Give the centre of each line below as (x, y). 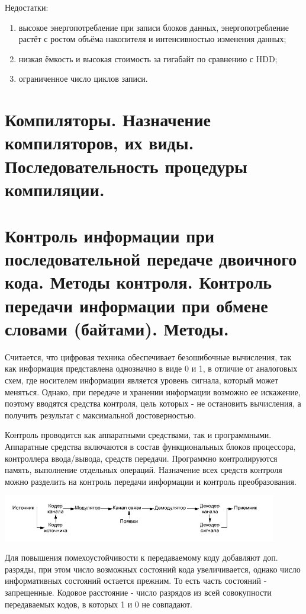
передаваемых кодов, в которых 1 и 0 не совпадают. (99, 604)
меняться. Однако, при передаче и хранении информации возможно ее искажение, (153, 391)
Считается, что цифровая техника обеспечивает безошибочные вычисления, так (148, 356)
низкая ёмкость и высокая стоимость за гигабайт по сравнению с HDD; (148, 58)
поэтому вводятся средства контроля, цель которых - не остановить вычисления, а (153, 403)
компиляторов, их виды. (99, 143)
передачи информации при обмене (136, 305)
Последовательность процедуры (126, 166)
